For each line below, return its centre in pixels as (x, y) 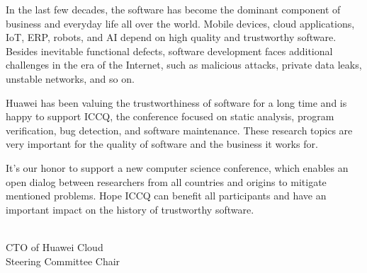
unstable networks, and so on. (70, 78)
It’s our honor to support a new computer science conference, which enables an (177, 167)
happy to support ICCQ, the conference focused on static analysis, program (170, 116)
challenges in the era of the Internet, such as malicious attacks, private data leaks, (184, 65)
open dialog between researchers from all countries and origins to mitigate (166, 181)
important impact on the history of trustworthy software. (130, 209)
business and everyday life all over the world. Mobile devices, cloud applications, (180, 23)
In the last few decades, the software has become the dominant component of (173, 9)
